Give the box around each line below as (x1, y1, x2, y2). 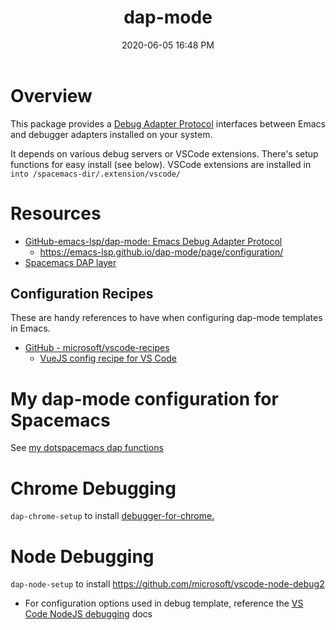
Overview (10, 84, 93, 107)
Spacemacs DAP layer (24, 256, 117, 268)
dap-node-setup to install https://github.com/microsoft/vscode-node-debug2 (10, 578, 325, 590)
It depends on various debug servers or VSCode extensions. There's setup (10, 147, 319, 160)
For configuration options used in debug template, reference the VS (24, 597, 304, 610)
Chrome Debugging (10, 477, 177, 500)
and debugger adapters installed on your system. (10, 128, 213, 140)
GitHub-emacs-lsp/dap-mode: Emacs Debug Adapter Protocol (24, 235, 283, 247)
